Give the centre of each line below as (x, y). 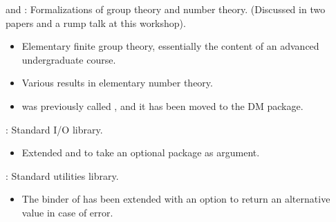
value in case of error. (67, 212)
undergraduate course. (69, 59)
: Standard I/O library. (54, 129)
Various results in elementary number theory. (117, 83)
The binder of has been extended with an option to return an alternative (176, 199)
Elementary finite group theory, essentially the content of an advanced (170, 46)
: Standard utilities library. (62, 175)
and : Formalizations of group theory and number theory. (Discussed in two (166, 9)
